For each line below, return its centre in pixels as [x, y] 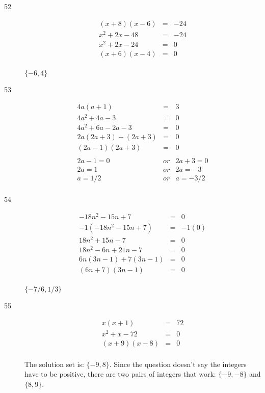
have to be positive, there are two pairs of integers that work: [120, 374]
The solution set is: [54, 364]
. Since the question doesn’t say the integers [178, 364]
